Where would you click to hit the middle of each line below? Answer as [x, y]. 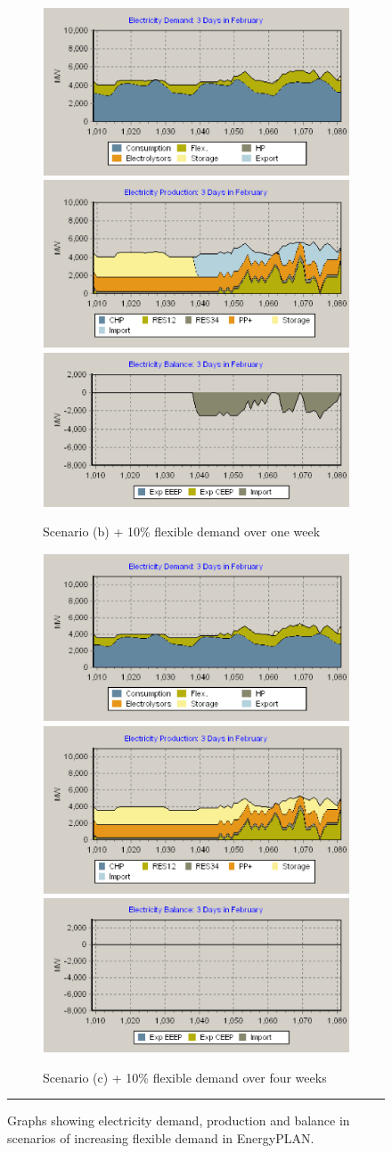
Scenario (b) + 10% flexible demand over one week [182, 532]
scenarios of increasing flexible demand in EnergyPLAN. [161, 1137]
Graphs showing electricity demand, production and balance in [179, 1120]
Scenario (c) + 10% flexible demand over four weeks [185, 1077]
